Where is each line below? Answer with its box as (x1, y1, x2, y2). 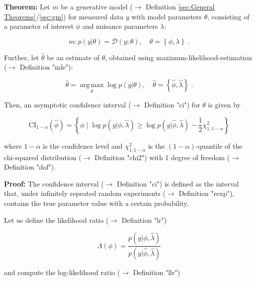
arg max (80, 81, 104, 89)
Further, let (4, 52, 39, 62)
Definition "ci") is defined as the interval (117, 178, 239, 188)
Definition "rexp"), (178, 188, 235, 198)
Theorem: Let (4, 1, 50, 11)
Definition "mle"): (19, 62, 73, 72)
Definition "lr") (121, 214, 167, 225)
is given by (208, 99, 241, 110)
